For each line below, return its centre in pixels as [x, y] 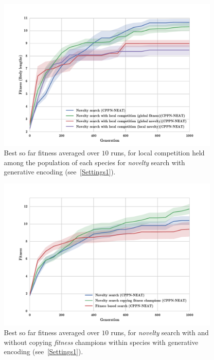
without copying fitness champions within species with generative [101, 342]
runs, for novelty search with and [160, 332]
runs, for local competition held [158, 153]
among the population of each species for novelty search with [95, 162]
